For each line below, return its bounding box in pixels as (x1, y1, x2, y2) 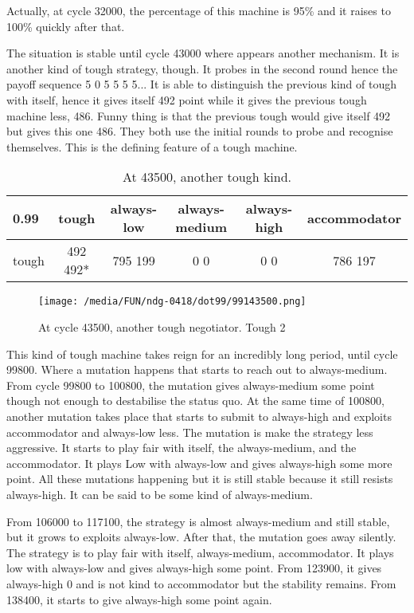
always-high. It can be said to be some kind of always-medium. (6, 485, 313, 502)
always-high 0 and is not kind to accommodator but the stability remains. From (6, 575, 396, 591)
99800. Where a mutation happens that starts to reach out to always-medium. (6, 361, 388, 378)
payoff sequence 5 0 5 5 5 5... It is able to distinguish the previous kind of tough (6, 76, 397, 92)
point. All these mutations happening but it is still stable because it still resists (6, 470, 393, 487)
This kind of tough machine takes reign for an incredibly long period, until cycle (6, 345, 398, 362)
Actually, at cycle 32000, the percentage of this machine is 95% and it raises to (6, 2, 391, 18)
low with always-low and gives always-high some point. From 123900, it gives (6, 560, 382, 576)
